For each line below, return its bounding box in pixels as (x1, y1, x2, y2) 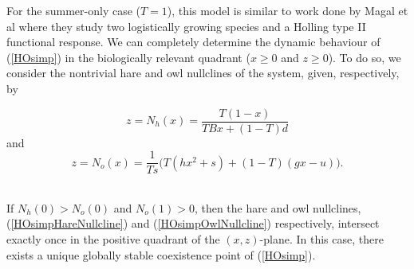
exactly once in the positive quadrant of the (6, 231, 220, 248)
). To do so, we (328, 49, 401, 65)
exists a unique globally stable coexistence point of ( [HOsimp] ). (6, 246, 316, 263)
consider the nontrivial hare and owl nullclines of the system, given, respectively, (6, 64, 400, 81)
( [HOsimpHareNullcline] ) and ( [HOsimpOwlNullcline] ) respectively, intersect (6, 215, 380, 232)
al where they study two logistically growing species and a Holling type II (6, 18, 366, 34)
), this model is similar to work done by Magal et (167, 2, 408, 18)
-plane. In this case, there (259, 231, 384, 248)
